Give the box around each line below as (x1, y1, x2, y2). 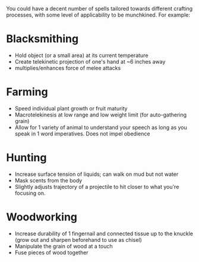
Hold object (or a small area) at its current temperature (14, 52, 149, 59)
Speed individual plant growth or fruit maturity (14, 105, 128, 112)
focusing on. (14, 190, 46, 197)
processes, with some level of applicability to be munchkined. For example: (6, 11, 190, 18)
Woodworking (6, 210, 78, 223)
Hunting (6, 151, 47, 165)
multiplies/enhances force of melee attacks (14, 64, 121, 71)
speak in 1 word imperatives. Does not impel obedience (14, 130, 150, 137)
